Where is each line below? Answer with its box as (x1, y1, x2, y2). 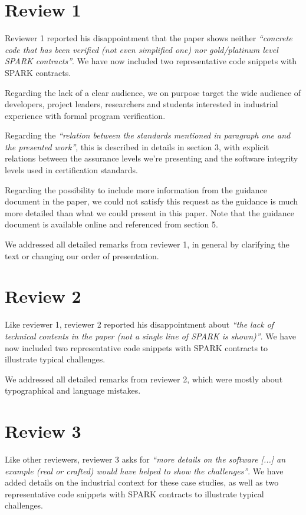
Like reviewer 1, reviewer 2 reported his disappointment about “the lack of (5, 318, 274, 331)
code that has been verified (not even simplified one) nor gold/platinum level (5, 43, 278, 55)
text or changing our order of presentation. (5, 249, 159, 262)
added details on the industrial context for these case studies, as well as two (5, 476, 279, 488)
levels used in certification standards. (5, 164, 138, 176)
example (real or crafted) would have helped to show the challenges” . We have (5, 464, 284, 477)
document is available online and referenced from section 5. (5, 218, 218, 230)
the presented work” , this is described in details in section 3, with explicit (5, 140, 269, 153)
